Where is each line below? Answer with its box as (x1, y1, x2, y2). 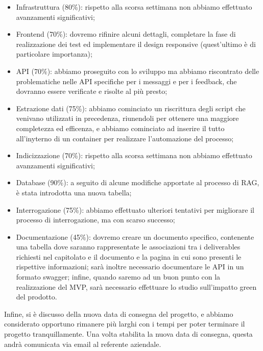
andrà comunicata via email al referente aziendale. (4, 338, 161, 349)
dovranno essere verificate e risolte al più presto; (16, 86, 168, 96)
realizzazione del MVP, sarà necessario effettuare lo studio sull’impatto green (16, 281, 257, 292)
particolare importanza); (16, 48, 92, 59)
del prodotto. (16, 291, 57, 302)
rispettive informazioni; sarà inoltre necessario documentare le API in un (16, 261, 244, 272)
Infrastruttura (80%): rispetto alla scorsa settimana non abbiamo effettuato (16, 2, 252, 12)
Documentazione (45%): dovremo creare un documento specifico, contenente (16, 231, 254, 242)
